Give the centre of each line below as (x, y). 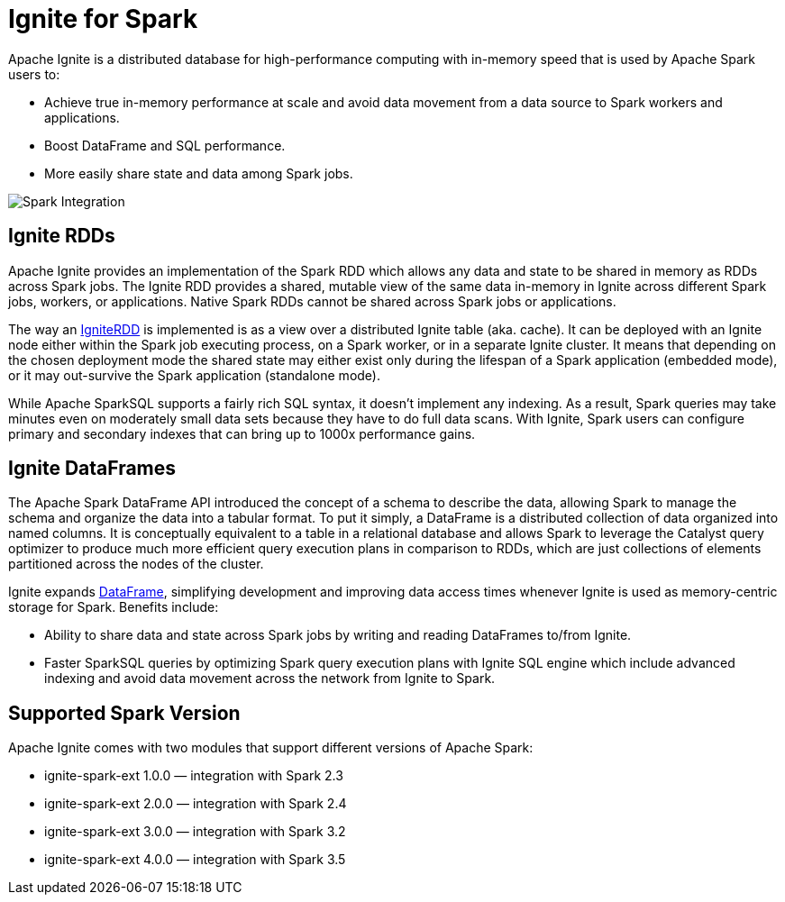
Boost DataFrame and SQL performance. (165, 145)
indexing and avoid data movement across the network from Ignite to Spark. (270, 679)
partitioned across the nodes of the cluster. (136, 564)
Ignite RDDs (62, 236)
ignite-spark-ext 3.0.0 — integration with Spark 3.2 (195, 832)
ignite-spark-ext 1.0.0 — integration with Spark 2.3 (194, 776)
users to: (34, 74)
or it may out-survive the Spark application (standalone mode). (194, 375)
